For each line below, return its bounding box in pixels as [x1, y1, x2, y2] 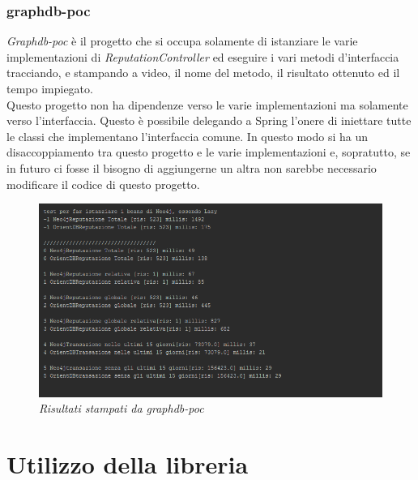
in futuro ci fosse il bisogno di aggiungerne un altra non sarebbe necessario [6, 159, 377, 176]
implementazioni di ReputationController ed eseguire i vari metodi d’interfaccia [6, 48, 399, 65]
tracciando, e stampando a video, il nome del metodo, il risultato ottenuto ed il [6, 64, 400, 81]
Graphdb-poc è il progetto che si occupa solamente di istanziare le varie [6, 32, 358, 49]
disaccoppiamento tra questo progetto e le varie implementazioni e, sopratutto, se [6, 144, 411, 161]
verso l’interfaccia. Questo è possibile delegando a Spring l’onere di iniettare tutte [6, 112, 412, 129]
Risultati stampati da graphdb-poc [39, 400, 204, 417]
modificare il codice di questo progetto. [6, 175, 200, 192]
